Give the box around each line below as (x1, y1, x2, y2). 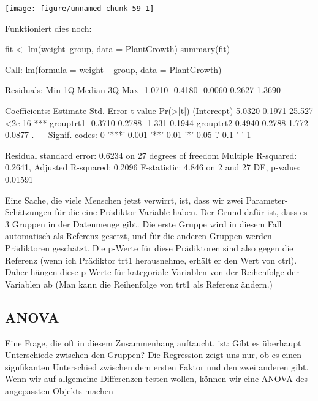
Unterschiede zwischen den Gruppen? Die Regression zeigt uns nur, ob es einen (5, 348, 302, 361)
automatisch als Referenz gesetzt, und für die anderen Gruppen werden (5, 229, 272, 242)
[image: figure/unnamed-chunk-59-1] (5, 4, 154, 13)
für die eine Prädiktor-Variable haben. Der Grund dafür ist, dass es (55, 205, 308, 218)
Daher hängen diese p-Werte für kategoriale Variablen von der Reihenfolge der (5, 265, 299, 278)
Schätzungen (5, 205, 52, 218)
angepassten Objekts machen (5, 384, 113, 397)
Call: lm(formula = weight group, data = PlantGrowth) (5, 63, 222, 75)
